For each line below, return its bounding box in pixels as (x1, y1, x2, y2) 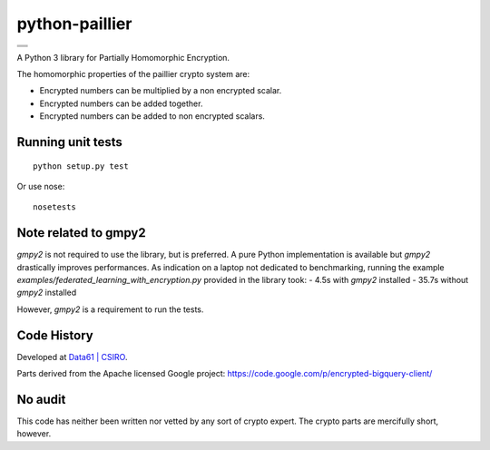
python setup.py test (33, 161, 129, 171)
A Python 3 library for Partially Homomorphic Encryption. (16, 52, 230, 63)
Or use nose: (16, 181, 65, 191)
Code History (16, 328, 94, 343)
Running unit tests (16, 134, 122, 150)
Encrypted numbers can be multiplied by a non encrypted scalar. (39, 85, 282, 96)
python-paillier (16, 14, 132, 34)
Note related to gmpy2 (16, 225, 146, 240)
